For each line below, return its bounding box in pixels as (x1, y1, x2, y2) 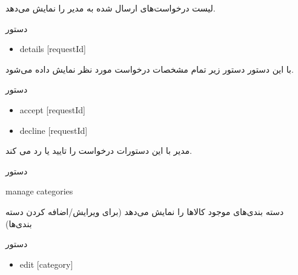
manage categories (5, 185, 73, 197)
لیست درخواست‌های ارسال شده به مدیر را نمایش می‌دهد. (5, 2, 216, 14)
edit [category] (19, 257, 73, 270)
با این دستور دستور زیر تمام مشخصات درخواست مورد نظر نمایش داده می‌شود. (5, 62, 294, 75)
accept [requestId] (19, 103, 86, 116)
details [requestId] (19, 42, 86, 55)
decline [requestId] (19, 124, 88, 136)
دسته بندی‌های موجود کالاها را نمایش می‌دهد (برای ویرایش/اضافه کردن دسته (5, 205, 284, 217)
